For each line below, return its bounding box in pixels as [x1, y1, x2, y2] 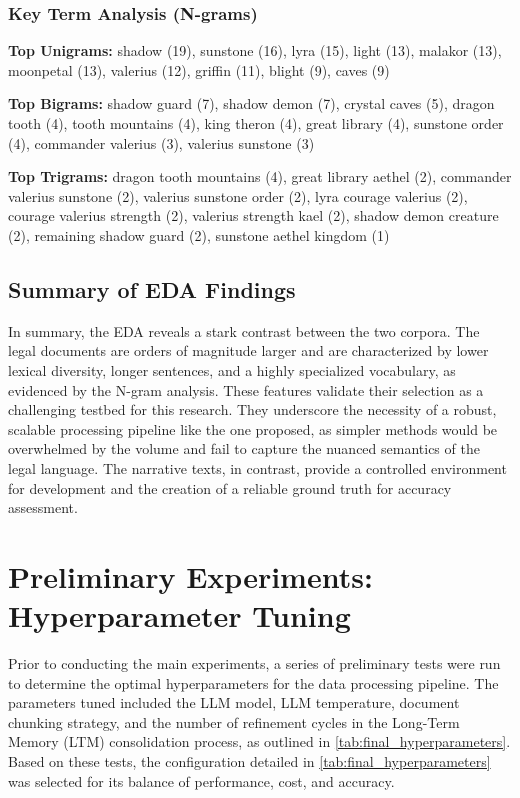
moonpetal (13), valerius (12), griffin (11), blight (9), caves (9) [8, 59, 390, 80]
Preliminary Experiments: [8, 555, 373, 596]
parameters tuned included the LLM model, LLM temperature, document [8, 692, 460, 713]
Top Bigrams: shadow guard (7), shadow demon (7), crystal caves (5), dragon [8, 93, 495, 114]
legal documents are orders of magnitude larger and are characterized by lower [8, 340, 489, 361]
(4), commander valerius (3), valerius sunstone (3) [8, 132, 315, 153]
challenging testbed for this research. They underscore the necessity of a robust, [8, 399, 497, 420]
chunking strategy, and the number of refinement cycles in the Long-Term [8, 711, 460, 732]
